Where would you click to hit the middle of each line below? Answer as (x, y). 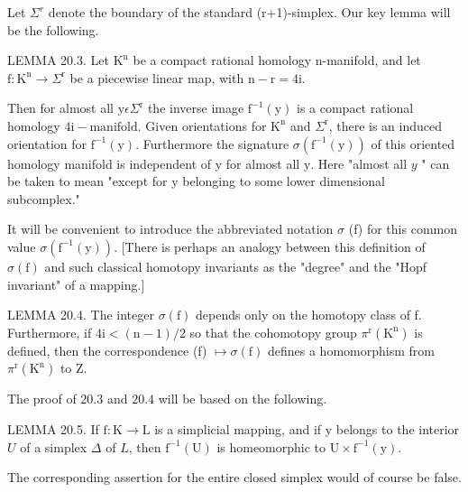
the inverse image (196, 108)
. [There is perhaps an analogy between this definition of (270, 246)
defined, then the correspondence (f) (107, 350)
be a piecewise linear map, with (157, 77)
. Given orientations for (202, 125)
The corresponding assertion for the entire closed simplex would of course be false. (234, 477)
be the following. (53, 29)
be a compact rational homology (222, 60)
